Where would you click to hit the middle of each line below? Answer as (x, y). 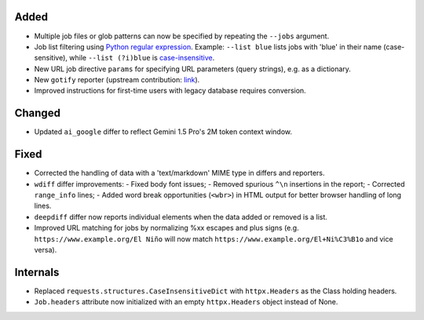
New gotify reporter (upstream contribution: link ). (117, 80)
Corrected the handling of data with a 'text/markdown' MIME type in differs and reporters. (179, 173)
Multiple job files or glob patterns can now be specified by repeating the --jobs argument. (182, 36)
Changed (37, 113)
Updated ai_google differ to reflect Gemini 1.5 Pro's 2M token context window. (163, 132)
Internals (37, 272)
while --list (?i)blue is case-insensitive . (142, 58)
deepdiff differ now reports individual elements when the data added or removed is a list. (181, 216)
